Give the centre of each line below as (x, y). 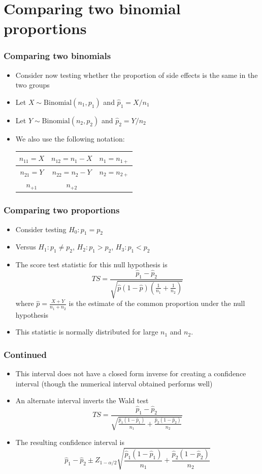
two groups (32, 85)
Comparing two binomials (57, 56)
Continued (25, 354)
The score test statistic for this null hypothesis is (91, 264)
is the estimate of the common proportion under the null (157, 303)
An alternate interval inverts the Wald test (82, 400)
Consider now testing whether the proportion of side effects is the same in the (137, 75)
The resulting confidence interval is (70, 442)
